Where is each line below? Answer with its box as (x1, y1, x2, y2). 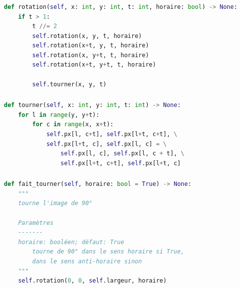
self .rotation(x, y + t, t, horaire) (32, 51, 149, 59)
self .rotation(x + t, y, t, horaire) (32, 42, 149, 49)
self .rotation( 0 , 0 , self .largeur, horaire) (18, 277, 167, 285)
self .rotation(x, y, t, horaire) (32, 32, 142, 39)
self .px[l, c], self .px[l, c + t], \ (60, 150, 185, 157)
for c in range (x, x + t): (32, 121, 114, 128)
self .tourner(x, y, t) (32, 80, 107, 88)
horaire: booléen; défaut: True (18, 238, 124, 246)
